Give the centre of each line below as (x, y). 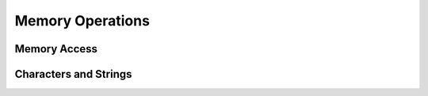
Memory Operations (82, 21)
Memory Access (56, 49)
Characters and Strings (73, 74)
